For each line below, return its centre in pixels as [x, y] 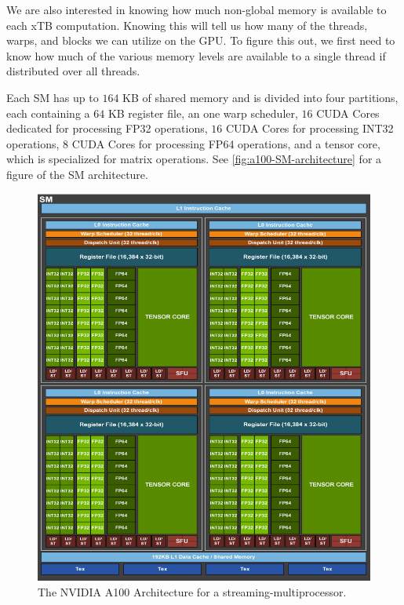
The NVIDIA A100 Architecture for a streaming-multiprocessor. [192, 591]
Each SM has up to [53, 97]
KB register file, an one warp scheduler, [203, 113]
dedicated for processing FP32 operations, [107, 128]
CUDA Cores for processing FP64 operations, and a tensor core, [226, 143]
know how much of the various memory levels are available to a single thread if [196, 55]
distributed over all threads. [73, 71]
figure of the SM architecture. [77, 174]
